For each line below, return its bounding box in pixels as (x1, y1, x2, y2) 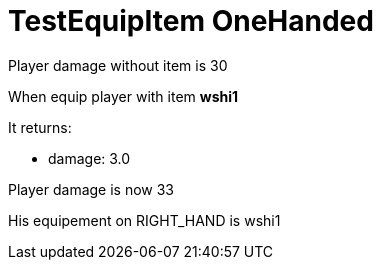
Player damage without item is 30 (8, 56, 228, 74)
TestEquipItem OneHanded (8, 4, 374, 38)
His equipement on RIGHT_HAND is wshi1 (8, 211, 281, 229)
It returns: (8, 118, 72, 136)
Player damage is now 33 (8, 180, 175, 198)
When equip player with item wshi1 (8, 87, 239, 105)
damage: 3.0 (48, 149, 131, 167)
